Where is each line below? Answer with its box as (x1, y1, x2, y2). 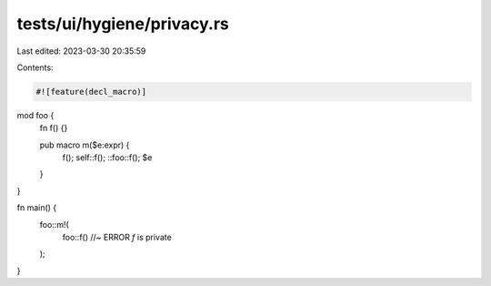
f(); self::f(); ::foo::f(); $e (62, 152, 153, 163)
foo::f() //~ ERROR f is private (62, 232, 172, 243)
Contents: (16, 62, 54, 73)
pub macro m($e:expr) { (39, 139, 130, 150)
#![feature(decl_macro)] (35, 87, 147, 97)
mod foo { (16, 109, 55, 120)
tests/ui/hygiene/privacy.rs (16, 14, 229, 34)
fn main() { (16, 202, 57, 213)
